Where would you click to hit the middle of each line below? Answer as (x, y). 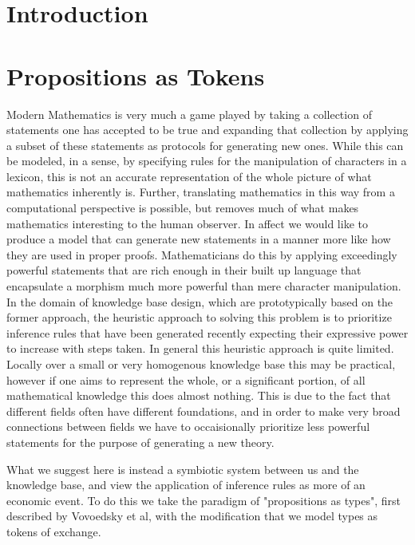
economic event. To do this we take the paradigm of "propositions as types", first (204, 500)
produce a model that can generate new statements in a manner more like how (199, 239)
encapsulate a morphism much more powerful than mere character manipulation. (204, 286)
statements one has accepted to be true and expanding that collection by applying (207, 130)
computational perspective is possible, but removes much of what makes (183, 208)
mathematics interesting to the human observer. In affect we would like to (187, 223)
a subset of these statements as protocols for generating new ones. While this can (205, 145)
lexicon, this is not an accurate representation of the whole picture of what (189, 176)
